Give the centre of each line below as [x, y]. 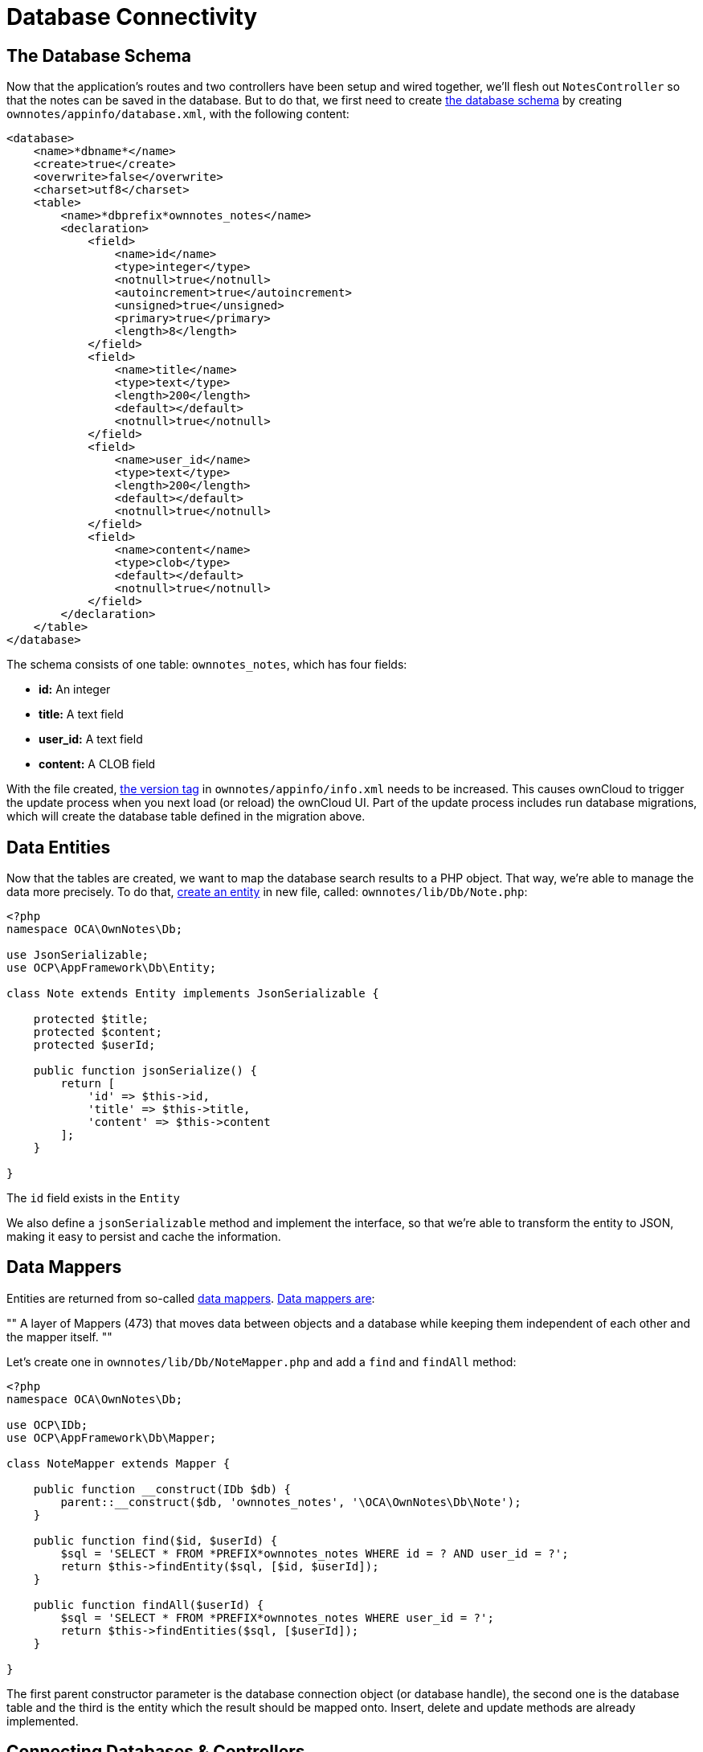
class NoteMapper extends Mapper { [119, 1463]
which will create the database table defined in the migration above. [186, 817]
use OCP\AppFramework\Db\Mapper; [112, 1437]
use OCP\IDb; [47, 1425]
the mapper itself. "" [59, 1337]
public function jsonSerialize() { [145, 1071]
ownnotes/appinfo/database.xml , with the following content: [178, 114]
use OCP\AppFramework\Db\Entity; [112, 968]
